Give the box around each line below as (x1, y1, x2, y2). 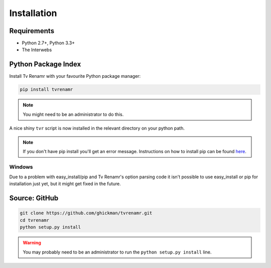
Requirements (9, 27, 55, 35)
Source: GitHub (9, 194, 59, 203)
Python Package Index (9, 60, 81, 69)
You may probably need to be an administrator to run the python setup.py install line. (23, 249, 212, 255)
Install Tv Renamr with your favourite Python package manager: (9, 73, 141, 79)
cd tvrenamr (20, 217, 50, 223)
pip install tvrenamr (20, 87, 73, 92)
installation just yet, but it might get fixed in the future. (9, 181, 121, 187)
